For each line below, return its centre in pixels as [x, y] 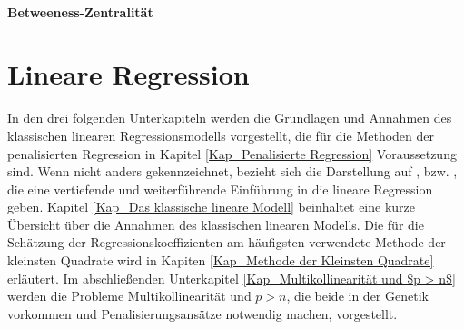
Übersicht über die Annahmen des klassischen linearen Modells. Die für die [216, 224]
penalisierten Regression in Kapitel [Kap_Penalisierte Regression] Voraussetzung [232, 153]
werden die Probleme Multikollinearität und [129, 296]
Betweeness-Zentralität [80, 11]
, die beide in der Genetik [357, 296]
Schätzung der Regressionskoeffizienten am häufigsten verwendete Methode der [227, 242]
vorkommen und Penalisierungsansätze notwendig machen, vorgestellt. [202, 313]
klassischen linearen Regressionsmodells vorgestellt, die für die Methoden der [221, 135]
